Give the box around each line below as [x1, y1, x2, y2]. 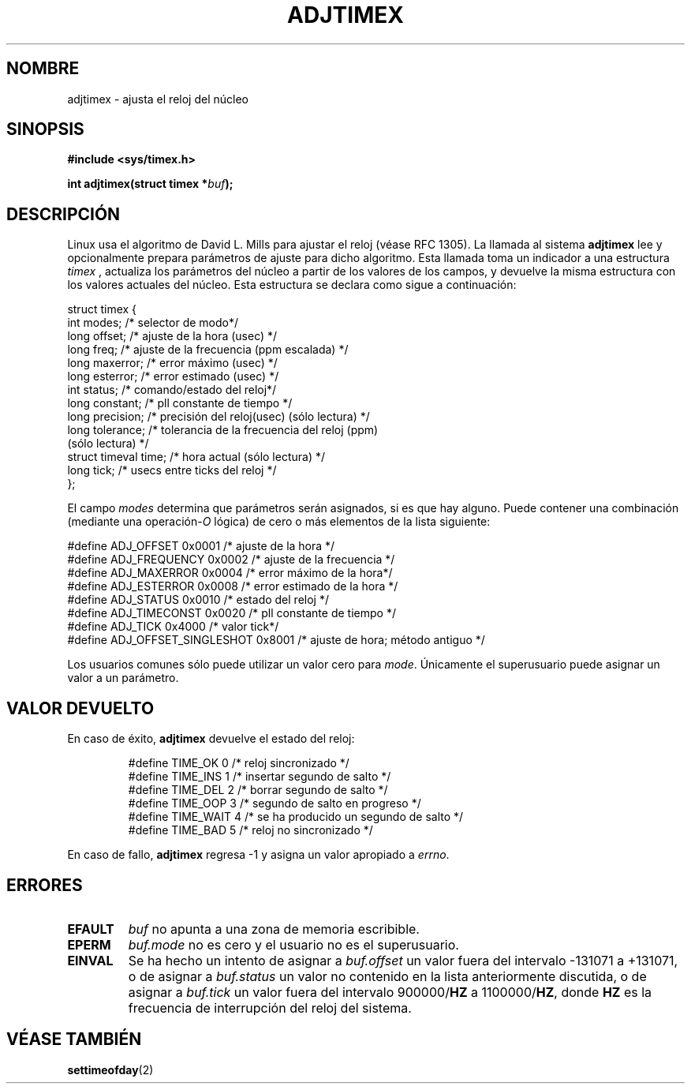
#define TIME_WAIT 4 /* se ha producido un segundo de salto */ [128, 810, 464, 824]
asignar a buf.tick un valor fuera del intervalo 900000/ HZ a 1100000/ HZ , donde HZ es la [128, 983, 652, 1000]
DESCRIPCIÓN [6, 204, 121, 224]
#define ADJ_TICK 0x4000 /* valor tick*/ [67, 620, 279, 634]
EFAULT [67, 920, 114, 937]
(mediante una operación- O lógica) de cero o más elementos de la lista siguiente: [67, 515, 491, 529]
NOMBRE [6, 58, 80, 79]
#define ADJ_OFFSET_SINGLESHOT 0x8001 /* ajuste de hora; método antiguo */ [67, 633, 485, 647]
